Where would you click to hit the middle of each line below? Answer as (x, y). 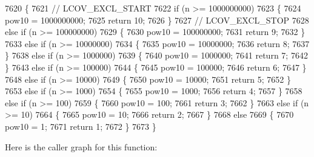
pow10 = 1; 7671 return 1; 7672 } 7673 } (81, 126)
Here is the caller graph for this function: (81, 146)
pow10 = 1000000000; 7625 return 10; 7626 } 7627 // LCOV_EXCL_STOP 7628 (157, 20)
